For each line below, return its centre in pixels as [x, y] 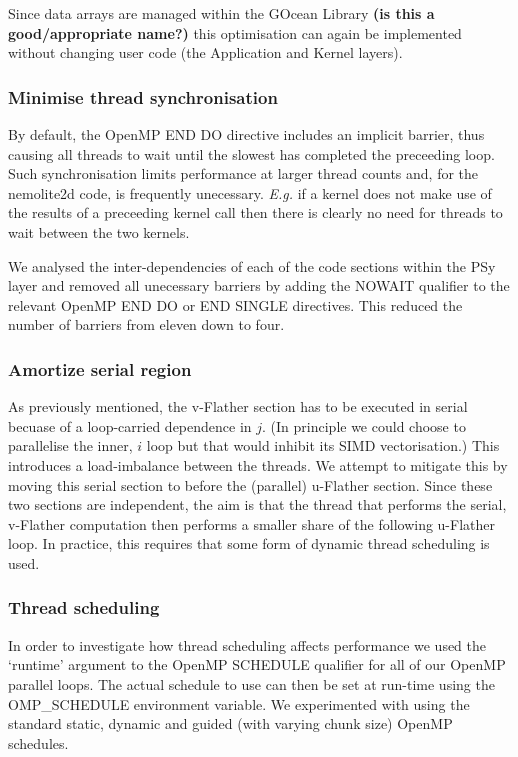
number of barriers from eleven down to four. [146, 324]
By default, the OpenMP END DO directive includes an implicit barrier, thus [246, 134]
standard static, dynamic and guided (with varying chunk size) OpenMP [230, 723]
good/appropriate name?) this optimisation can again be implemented [235, 32]
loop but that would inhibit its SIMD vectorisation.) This [323, 445]
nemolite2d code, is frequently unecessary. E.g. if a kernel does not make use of [250, 192]
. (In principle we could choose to [364, 425]
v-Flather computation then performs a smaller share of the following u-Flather [251, 523]
